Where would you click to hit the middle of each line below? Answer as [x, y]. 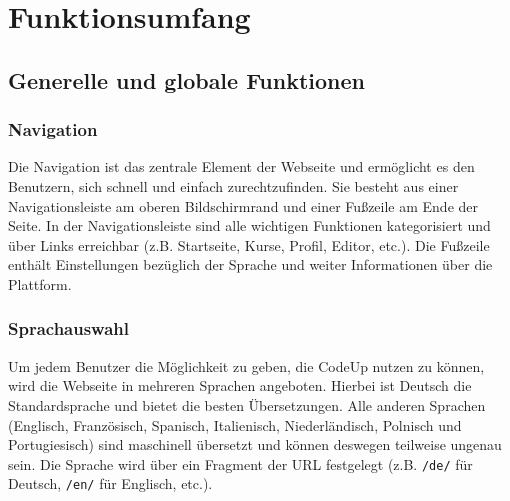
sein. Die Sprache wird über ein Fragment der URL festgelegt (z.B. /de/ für [240, 463]
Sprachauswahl [69, 328]
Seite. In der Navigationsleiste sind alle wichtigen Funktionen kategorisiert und [249, 225]
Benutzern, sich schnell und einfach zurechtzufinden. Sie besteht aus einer [233, 185]
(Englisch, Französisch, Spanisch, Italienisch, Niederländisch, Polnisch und [235, 424]
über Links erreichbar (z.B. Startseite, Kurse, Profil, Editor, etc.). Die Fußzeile [249, 244]
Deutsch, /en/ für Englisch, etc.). [110, 483]
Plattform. [40, 283]
